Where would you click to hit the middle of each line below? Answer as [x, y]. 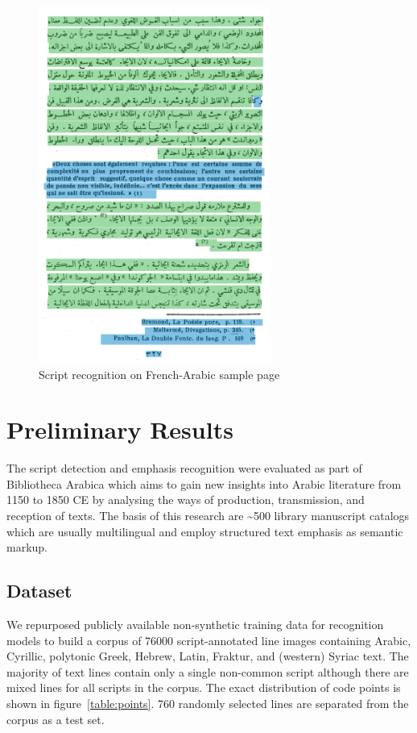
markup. [27, 547]
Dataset [39, 591]
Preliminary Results [120, 429]
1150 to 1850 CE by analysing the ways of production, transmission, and [186, 500]
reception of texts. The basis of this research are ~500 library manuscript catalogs [208, 516]
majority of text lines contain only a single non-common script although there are [208, 671]
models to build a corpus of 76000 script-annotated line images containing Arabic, [209, 640]
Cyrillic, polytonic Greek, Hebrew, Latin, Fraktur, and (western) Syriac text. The [208, 656]
